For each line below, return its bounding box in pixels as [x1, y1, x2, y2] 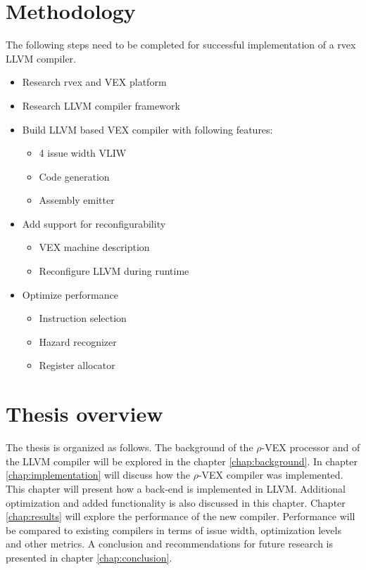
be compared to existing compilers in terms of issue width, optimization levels [6, 522, 341, 537]
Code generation [39, 169, 110, 183]
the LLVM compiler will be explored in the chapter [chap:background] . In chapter [6, 453, 358, 468]
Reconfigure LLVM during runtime [39, 264, 189, 278]
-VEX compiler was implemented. [198, 467, 343, 482]
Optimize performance [22, 287, 118, 302]
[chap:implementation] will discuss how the [6, 467, 190, 482]
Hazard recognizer [39, 334, 117, 349]
